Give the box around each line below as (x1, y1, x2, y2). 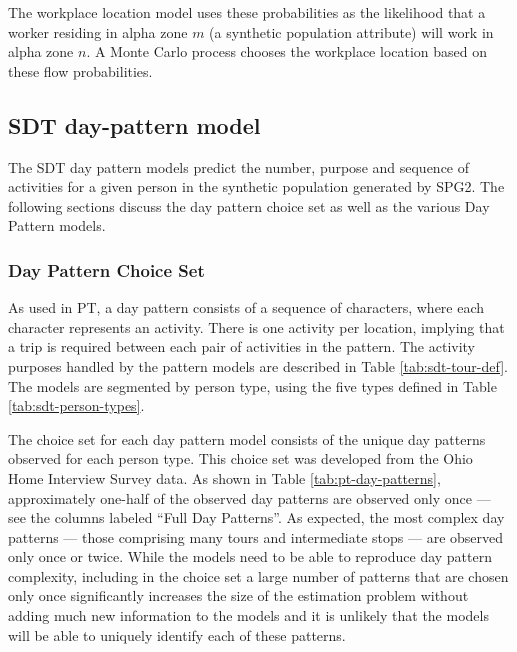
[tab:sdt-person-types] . (8, 395, 145, 416)
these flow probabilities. (8, 60, 153, 81)
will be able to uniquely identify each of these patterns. (8, 624, 346, 645)
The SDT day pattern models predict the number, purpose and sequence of (8, 156, 470, 177)
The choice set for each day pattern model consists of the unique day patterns (8, 428, 486, 449)
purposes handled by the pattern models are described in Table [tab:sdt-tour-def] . (8, 355, 508, 376)
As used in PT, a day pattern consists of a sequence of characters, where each (8, 297, 485, 318)
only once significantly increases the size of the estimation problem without (8, 585, 469, 606)
